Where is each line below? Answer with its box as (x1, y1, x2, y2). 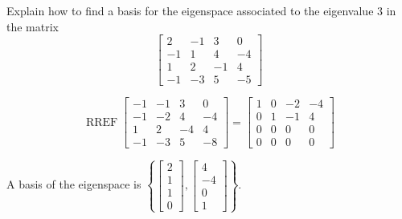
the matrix (6, 18, 59, 34)
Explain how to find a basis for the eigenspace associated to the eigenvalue (6, 2, 374, 18)
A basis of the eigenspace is (6, 176, 142, 193)
